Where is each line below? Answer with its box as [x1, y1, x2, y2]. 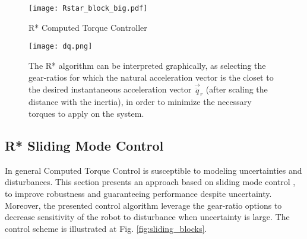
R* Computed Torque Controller [29, 21, 147, 33]
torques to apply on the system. [29, 107, 144, 119]
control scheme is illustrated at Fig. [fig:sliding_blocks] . [5, 222, 207, 234]
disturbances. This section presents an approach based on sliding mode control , [5, 176, 296, 188]
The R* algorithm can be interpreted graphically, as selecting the [29, 59, 266, 71]
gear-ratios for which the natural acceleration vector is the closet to [29, 71, 274, 83]
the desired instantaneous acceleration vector [29, 83, 192, 95]
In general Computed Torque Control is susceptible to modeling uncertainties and [5, 164, 302, 176]
